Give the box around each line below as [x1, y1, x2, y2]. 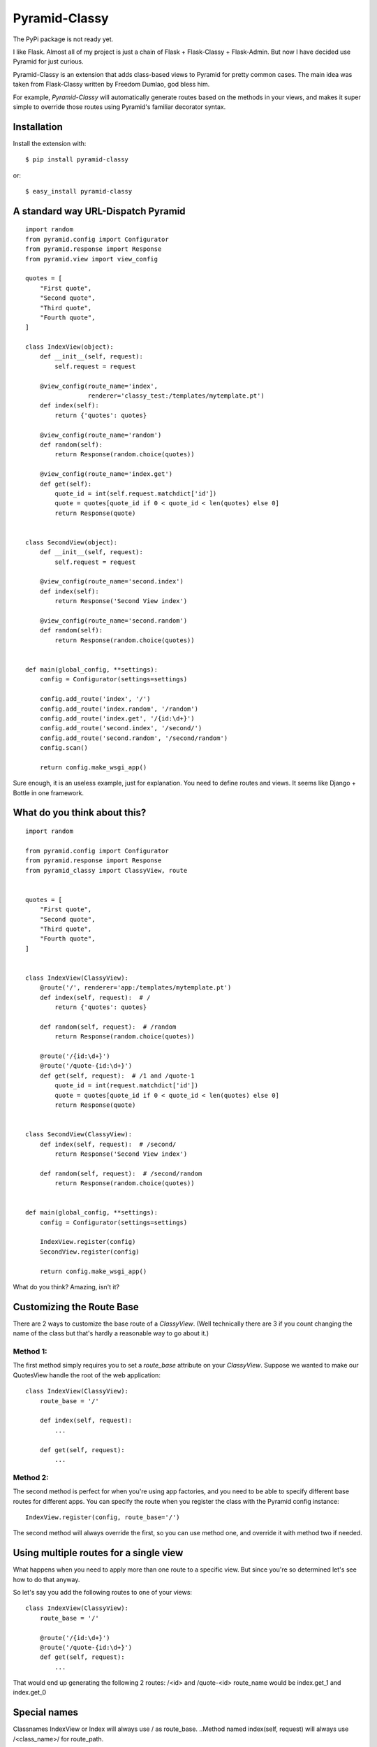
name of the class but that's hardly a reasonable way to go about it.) [13, 1329, 209, 1338]
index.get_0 [13, 1688, 47, 1697]
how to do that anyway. [13, 1575, 80, 1583]
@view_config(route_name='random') [39, 430, 162, 439]
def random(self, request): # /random [39, 1022, 177, 1031]
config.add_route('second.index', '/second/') [39, 724, 202, 732]
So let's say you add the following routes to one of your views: [13, 1588, 192, 1596]
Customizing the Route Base [13, 1300, 139, 1313]
